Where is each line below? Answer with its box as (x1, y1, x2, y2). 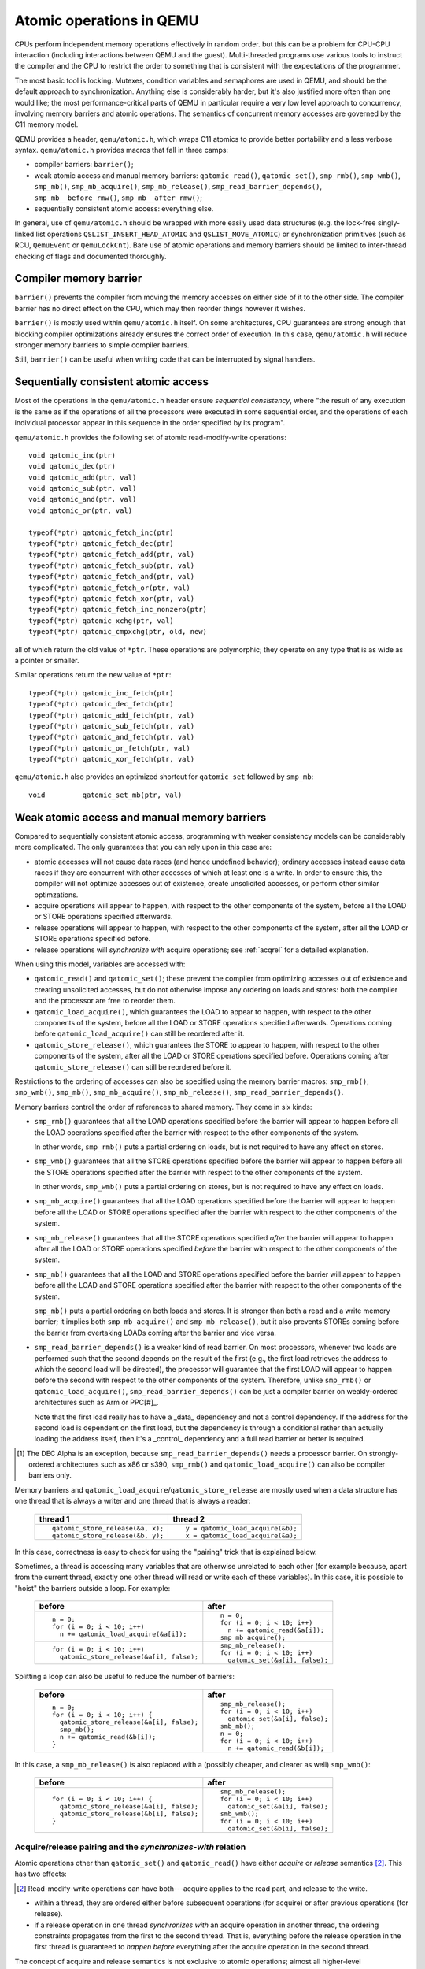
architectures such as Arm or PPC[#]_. (34, 1398, 159, 1407)
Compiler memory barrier (14, 272, 142, 285)
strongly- (368, 1448, 399, 1458)
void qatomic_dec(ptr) (28, 462, 116, 471)
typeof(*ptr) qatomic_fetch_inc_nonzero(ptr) (28, 605, 208, 614)
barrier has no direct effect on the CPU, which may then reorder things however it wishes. (14, 303, 306, 313)
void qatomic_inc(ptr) (28, 451, 116, 460)
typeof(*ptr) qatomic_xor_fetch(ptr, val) (28, 755, 195, 764)
